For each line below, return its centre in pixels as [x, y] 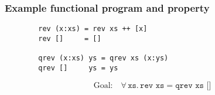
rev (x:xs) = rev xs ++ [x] [93, 29]
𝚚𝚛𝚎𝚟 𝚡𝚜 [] [193, 85]
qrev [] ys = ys [78, 68]
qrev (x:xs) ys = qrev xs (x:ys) [103, 58]
